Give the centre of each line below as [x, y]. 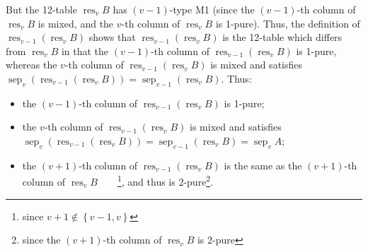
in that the [85, 50]
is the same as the [263, 165]
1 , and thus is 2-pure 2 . [165, 180]
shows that [112, 37]
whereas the [31, 65]
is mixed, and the [76, 23]
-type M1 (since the [212, 9]
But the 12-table [41, 9]
